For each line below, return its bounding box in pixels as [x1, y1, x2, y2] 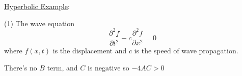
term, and [47, 62, 78, 72]
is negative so [87, 62, 129, 72]
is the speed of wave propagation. [134, 45, 238, 56]
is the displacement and [52, 45, 127, 56]
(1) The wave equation [4, 18, 75, 28]
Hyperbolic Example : [4, 1, 70, 11]
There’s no [4, 62, 37, 72]
